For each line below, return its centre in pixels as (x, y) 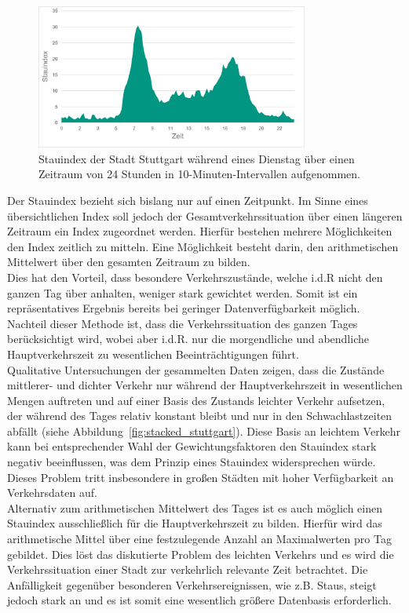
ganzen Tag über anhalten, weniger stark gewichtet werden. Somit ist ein (183, 292)
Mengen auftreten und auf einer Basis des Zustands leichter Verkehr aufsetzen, (196, 400)
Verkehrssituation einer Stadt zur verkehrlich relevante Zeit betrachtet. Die (188, 569)
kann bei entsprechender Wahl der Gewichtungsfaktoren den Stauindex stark (192, 446)
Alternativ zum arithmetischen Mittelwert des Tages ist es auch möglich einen (195, 507)
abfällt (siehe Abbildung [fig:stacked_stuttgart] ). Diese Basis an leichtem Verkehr (204, 431)
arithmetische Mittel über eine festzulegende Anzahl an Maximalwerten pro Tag (199, 539)
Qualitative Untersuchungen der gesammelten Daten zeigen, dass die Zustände (196, 369)
